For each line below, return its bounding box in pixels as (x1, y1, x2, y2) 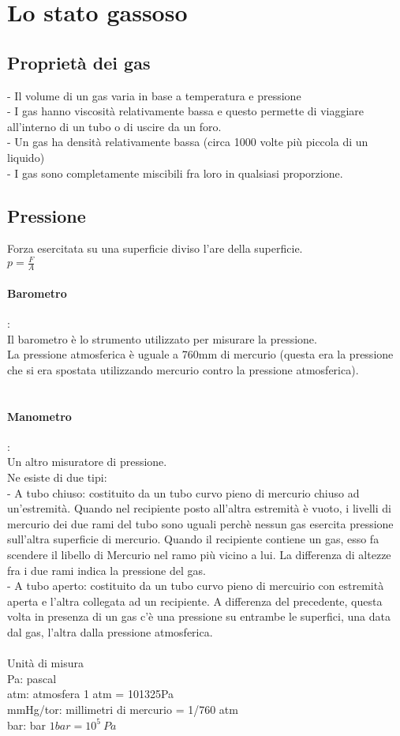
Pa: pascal (7, 670, 57, 686)
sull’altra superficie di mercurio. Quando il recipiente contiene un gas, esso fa (7, 531, 379, 547)
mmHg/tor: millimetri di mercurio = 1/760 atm (7, 700, 238, 717)
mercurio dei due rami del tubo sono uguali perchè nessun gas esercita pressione (7, 515, 394, 531)
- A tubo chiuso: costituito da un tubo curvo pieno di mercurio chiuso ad (7, 484, 360, 501)
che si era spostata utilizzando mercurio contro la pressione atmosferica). (7, 361, 359, 377)
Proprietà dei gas (7, 50, 151, 74)
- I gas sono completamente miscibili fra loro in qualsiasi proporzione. (7, 164, 343, 181)
